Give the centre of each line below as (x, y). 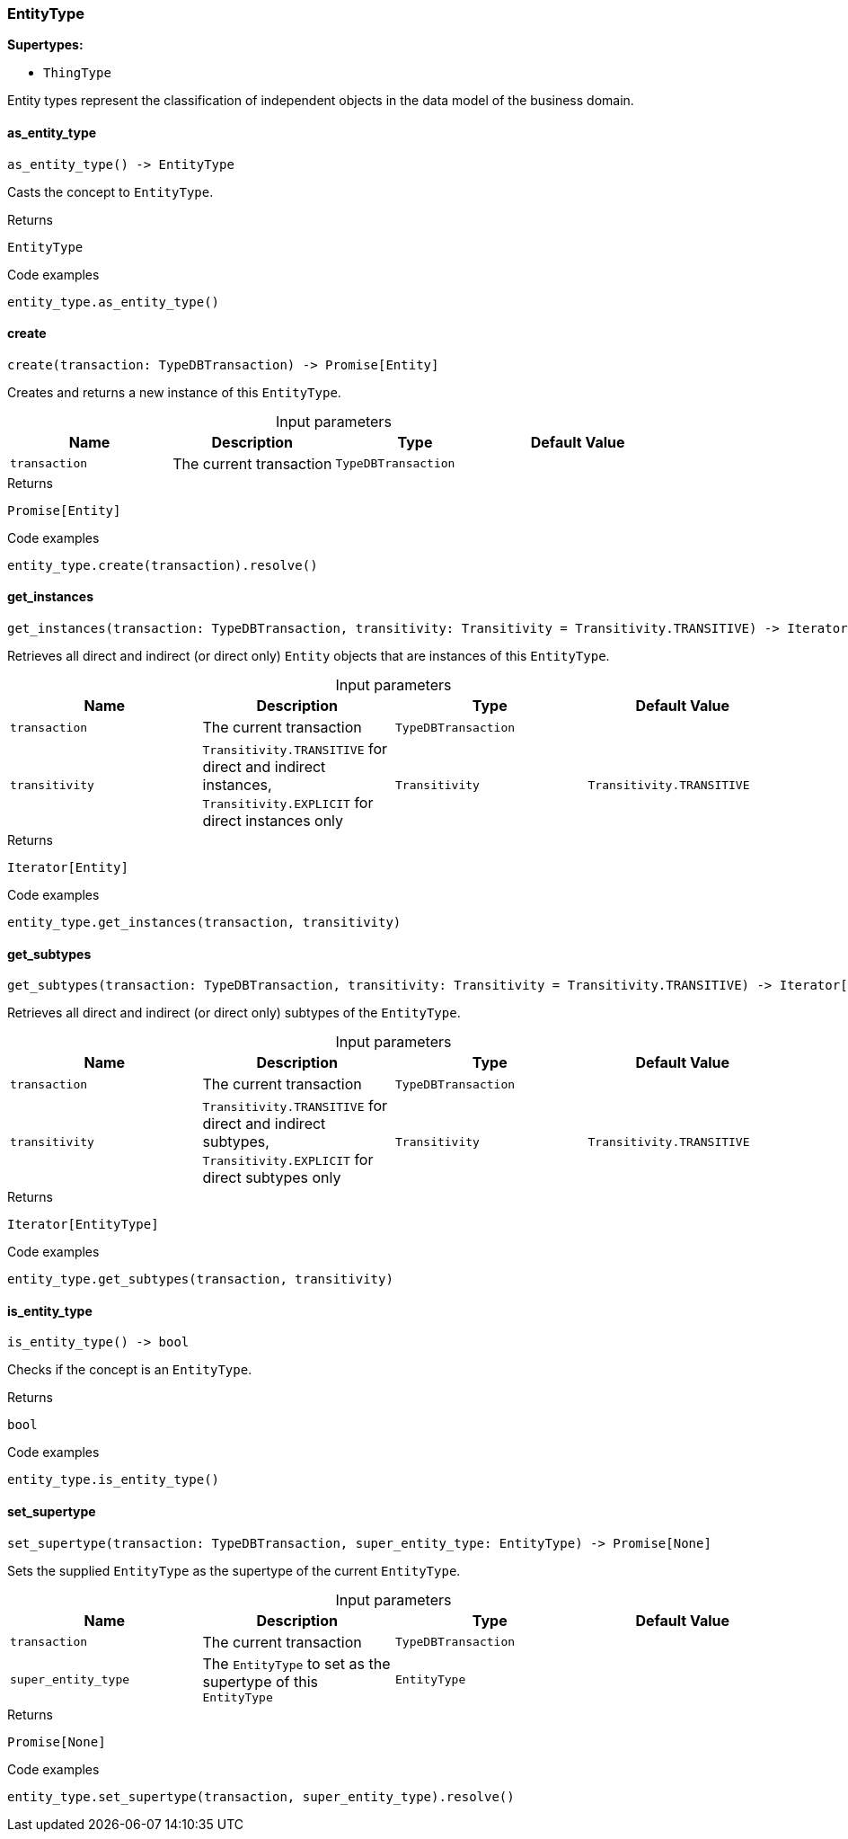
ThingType (77, 73)
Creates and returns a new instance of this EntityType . (174, 392)
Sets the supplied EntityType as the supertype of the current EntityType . (234, 1570)
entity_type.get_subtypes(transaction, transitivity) (200, 1279)
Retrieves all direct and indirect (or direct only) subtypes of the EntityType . (234, 1013)
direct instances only (273, 821)
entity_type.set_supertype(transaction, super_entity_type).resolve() (261, 1796)
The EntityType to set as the (296, 1663)
